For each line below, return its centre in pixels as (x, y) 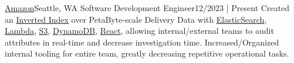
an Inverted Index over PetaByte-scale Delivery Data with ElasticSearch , (136, 19)
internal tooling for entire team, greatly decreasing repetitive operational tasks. (147, 53)
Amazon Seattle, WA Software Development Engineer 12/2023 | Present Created (147, 8)
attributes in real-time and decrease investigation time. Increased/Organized (142, 42)
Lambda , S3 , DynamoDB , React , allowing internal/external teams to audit (139, 31)
